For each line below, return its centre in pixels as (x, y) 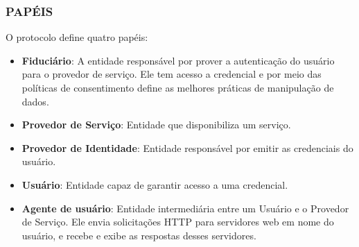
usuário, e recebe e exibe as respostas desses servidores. (139, 235)
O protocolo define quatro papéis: (77, 37)
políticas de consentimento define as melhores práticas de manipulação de (178, 87)
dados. (35, 101)
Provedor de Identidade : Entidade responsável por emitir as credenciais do (187, 147)
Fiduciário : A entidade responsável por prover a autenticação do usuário (178, 60)
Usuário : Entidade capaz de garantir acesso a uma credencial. (155, 184)
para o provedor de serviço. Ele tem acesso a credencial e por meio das (172, 74)
